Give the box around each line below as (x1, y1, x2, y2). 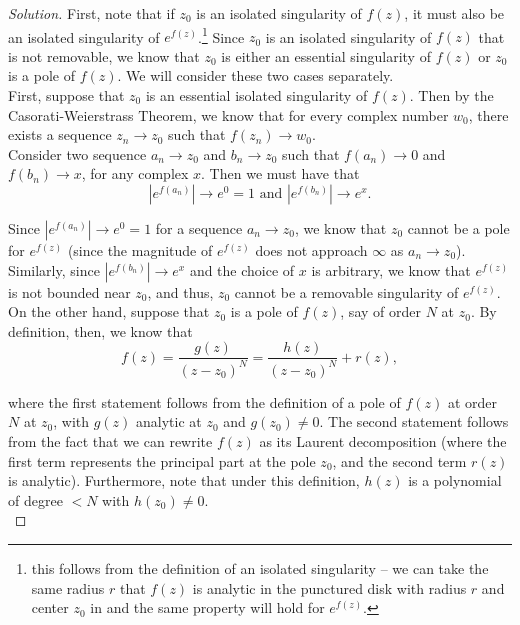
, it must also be (404, 3, 505, 23)
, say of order (340, 301, 421, 322)
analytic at (136, 411, 202, 432)
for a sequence (155, 218, 243, 238)
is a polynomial (408, 470, 502, 491)
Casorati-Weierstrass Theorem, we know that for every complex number (8, 104, 449, 125)
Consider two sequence (8, 143, 147, 164)
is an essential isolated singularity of (145, 85, 368, 106)
